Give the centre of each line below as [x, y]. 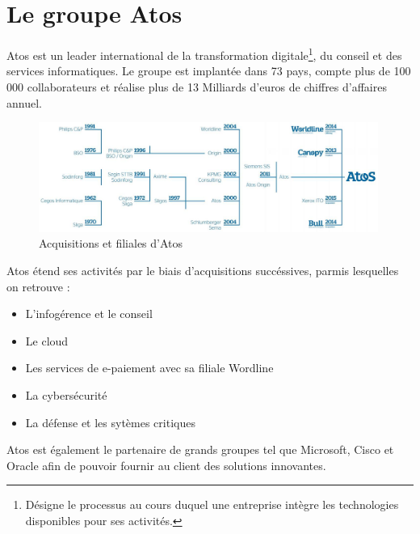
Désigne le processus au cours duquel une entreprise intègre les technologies [212, 504]
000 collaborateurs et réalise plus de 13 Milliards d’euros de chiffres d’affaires [197, 86]
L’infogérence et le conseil [89, 314]
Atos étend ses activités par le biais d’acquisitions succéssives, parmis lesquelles [203, 271]
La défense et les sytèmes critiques [110, 422]
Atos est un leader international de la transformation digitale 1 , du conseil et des [204, 54]
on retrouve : [38, 286]
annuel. [24, 102]
